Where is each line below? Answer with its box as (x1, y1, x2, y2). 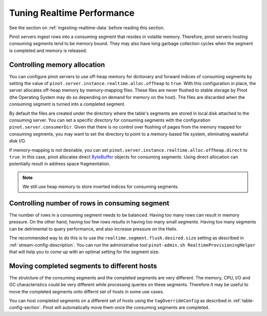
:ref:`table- (232, 298, 255, 304)
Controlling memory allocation (9, 60, 105, 69)
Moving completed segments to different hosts (9, 262, 157, 270)
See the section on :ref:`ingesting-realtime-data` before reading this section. (9, 25, 165, 31)
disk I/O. (9, 138, 26, 144)
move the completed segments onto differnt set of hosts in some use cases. (9, 288, 164, 294)
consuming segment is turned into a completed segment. (9, 101, 126, 107)
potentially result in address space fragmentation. (9, 161, 111, 167)
